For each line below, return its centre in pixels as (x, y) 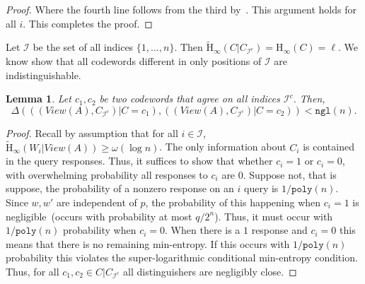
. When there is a (203, 230)
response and (279, 230)
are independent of (97, 202)
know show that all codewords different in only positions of (134, 61)
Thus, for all (33, 271)
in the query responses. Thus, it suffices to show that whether (139, 161)
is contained (329, 147)
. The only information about (223, 147)
